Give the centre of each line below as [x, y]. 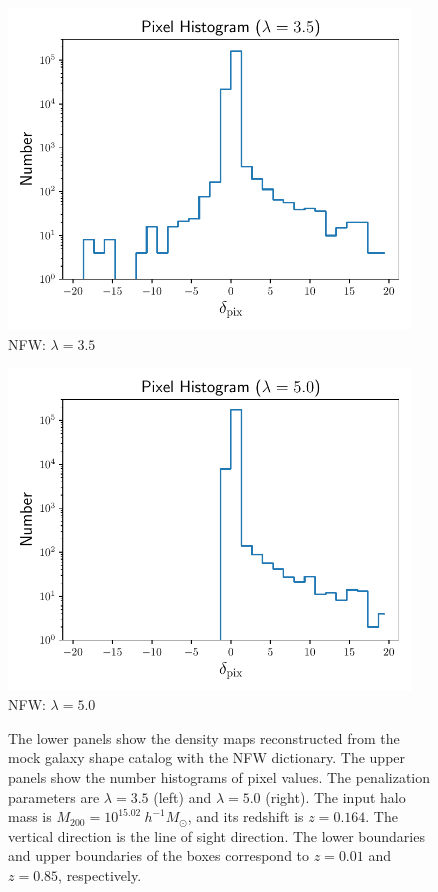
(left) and [182, 796]
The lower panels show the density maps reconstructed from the [204, 737]
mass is [30, 816]
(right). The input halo [335, 796]
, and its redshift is [245, 816]
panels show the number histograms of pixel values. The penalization [219, 777]
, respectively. [100, 875]
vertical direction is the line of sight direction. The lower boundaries [216, 835]
